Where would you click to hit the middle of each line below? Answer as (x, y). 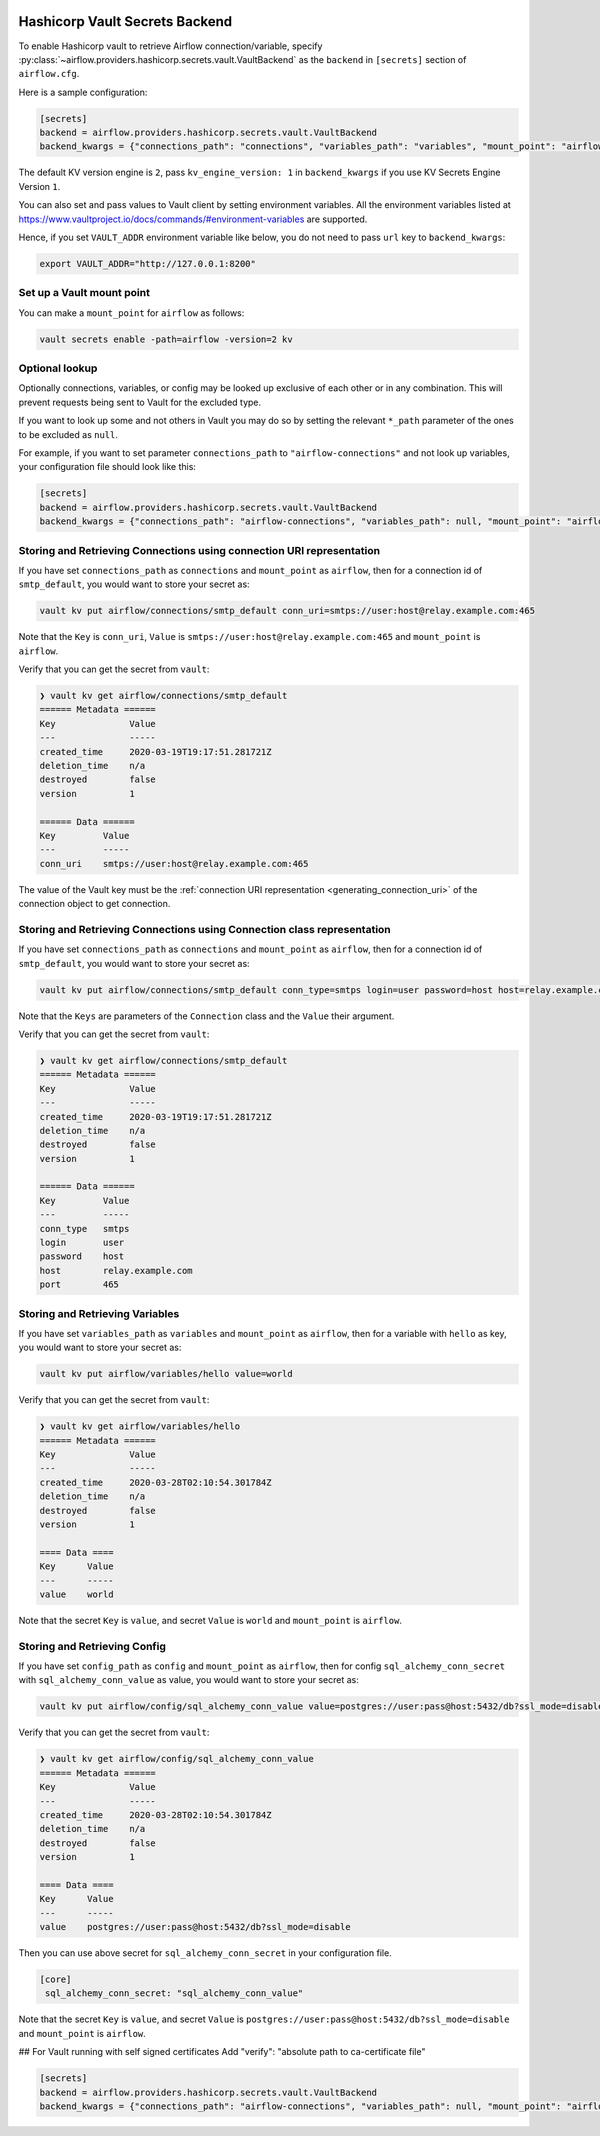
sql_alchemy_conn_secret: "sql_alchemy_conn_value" (174, 1993)
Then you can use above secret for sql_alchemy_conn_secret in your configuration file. (205, 1953)
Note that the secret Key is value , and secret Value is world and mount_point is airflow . (210, 1620)
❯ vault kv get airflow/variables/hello (139, 1426)
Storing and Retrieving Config (92, 1646)
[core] (55, 1979)
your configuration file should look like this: (107, 467)
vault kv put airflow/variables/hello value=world (166, 1374)
